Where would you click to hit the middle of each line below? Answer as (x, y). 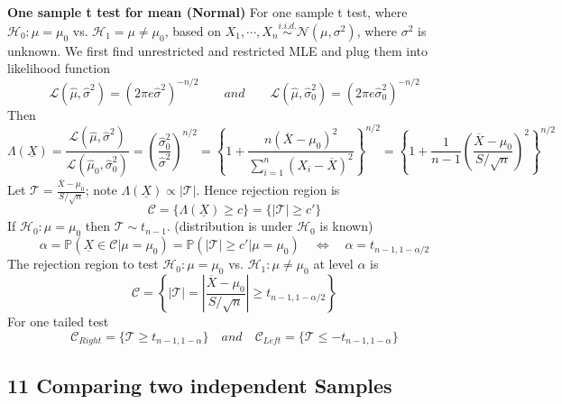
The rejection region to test (83, 264)
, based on (193, 30)
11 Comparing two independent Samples (200, 385)
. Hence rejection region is (268, 190)
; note (101, 190)
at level (333, 264)
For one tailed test (58, 321)
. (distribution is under (230, 226)
